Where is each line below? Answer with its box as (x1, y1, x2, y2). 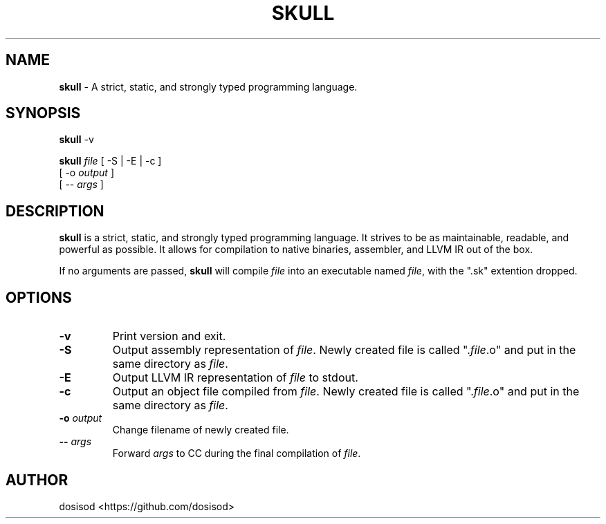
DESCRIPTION (6, 202, 104, 220)
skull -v (59, 133, 94, 146)
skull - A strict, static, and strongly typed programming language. (59, 80, 358, 93)
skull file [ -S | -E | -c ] (59, 155, 162, 167)
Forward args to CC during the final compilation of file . (112, 447, 361, 460)
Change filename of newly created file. (112, 424, 289, 436)
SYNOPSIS (6, 104, 81, 122)
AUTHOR (6, 471, 68, 489)
